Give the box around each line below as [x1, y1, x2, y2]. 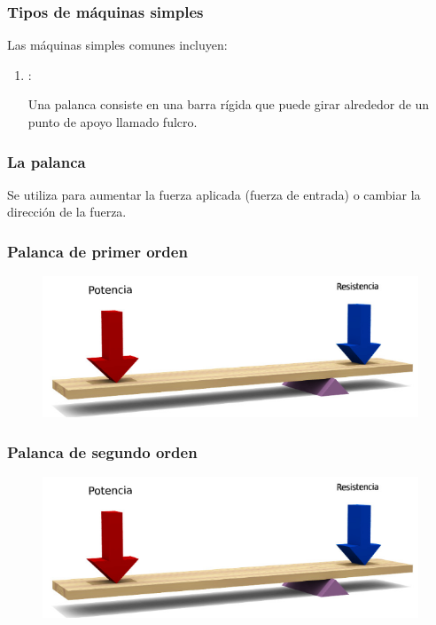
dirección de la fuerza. [7, 202, 127, 221]
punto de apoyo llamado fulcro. [27, 113, 198, 131]
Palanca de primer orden [7, 240, 188, 262]
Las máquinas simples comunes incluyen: [7, 36, 228, 54]
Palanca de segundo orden [7, 440, 198, 463]
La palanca [7, 150, 86, 172]
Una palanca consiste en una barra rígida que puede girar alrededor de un [27, 95, 430, 114]
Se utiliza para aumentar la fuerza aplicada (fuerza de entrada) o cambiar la [7, 185, 421, 203]
